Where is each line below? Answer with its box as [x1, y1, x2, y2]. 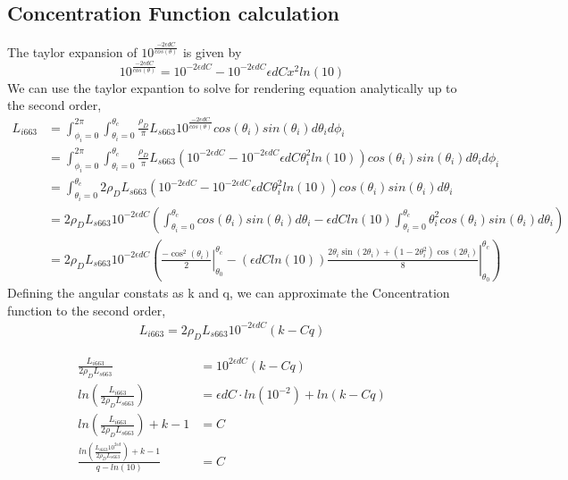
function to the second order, [7, 300, 166, 319]
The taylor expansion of [7, 42, 138, 61]
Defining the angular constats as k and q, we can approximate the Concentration [7, 283, 450, 302]
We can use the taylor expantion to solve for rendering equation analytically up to [7, 78, 457, 97]
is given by [182, 42, 242, 61]
